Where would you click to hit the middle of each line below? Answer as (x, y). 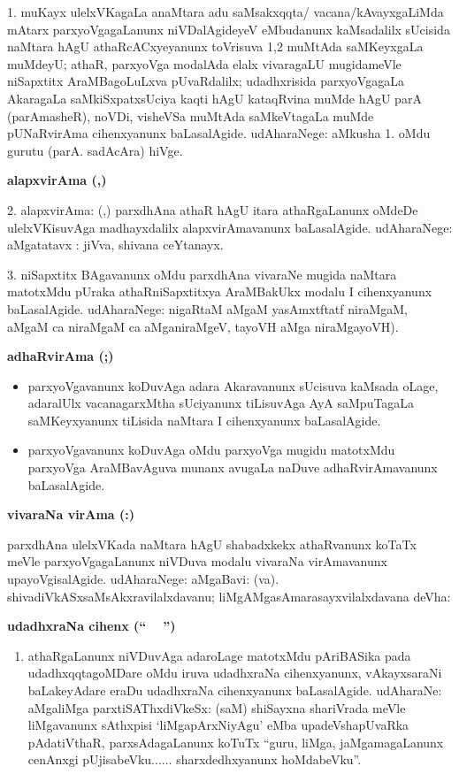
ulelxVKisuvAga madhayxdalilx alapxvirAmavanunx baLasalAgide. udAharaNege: (230, 227)
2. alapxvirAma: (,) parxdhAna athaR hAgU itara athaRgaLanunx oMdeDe (213, 209)
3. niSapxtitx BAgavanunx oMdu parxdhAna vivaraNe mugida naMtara (202, 274)
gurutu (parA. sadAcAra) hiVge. (95, 150)
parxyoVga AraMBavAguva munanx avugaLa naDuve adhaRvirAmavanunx (233, 467)
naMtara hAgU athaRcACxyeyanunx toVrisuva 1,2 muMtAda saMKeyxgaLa (215, 46)
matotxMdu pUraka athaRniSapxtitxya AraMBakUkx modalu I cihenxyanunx (220, 291)
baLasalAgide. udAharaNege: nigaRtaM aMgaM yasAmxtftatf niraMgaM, (207, 308)
